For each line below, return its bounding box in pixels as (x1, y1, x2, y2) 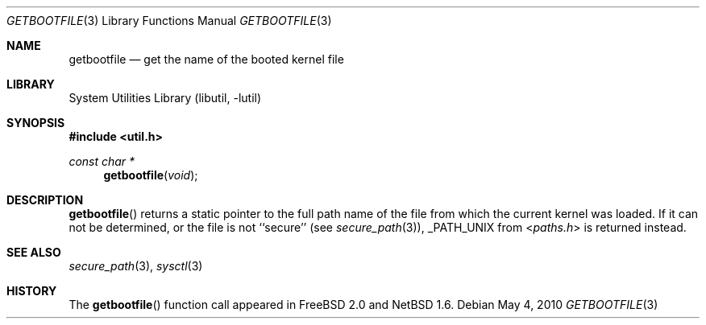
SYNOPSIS (6, 116, 65, 130)
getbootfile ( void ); (103, 168, 198, 182)
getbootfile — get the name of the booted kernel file (69, 52, 344, 66)
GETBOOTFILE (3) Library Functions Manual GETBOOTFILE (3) (6, 14, 332, 27)
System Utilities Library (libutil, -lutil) (69, 91, 262, 105)
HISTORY (6, 284, 57, 298)
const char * (69, 154, 135, 168)
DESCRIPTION (6, 193, 84, 207)
